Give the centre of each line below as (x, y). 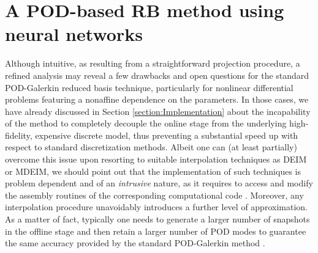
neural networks (74, 34)
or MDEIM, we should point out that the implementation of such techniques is (153, 171)
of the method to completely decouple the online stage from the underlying (146, 123)
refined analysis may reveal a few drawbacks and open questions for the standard (157, 75)
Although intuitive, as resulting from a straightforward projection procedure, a (153, 63)
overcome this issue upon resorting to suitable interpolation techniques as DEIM (156, 159)
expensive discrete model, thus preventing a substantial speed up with (167, 135)
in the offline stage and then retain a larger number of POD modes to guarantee (156, 231)
